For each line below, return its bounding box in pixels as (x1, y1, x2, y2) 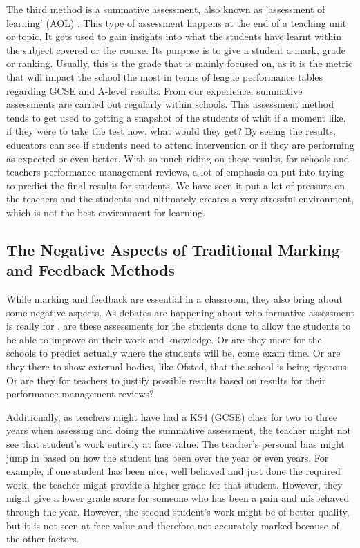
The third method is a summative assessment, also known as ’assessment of (6, 2, 325, 16)
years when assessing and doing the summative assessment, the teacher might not (6, 423, 351, 437)
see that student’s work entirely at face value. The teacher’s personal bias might (6, 437, 345, 451)
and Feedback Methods (6, 259, 175, 281)
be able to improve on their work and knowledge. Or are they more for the (6, 332, 322, 346)
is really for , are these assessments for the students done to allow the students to (6, 319, 351, 333)
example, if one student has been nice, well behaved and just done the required (6, 464, 341, 478)
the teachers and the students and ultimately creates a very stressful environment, (6, 191, 354, 206)
